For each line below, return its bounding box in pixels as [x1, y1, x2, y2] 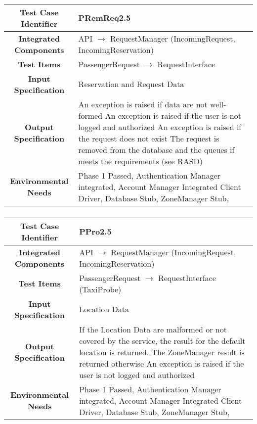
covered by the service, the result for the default [79, 334, 246, 346]
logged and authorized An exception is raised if [78, 121, 242, 133]
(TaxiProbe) [79, 283, 122, 295]
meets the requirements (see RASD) [78, 155, 203, 167]
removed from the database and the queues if [78, 143, 235, 155]
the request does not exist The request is [78, 132, 219, 144]
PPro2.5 [79, 226, 112, 237]
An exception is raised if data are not [78, 98, 208, 110]
